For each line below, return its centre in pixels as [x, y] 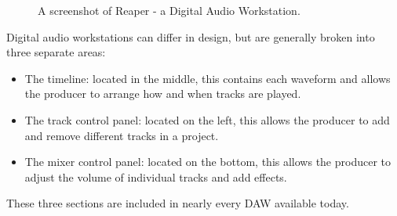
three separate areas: [56, 52]
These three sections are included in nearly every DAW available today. [178, 203]
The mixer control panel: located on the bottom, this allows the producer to [208, 162]
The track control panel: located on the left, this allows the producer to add [207, 119]
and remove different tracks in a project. [122, 135]
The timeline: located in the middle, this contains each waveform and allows [208, 78]
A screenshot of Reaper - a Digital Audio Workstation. [169, 10]
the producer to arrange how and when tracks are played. [163, 94]
